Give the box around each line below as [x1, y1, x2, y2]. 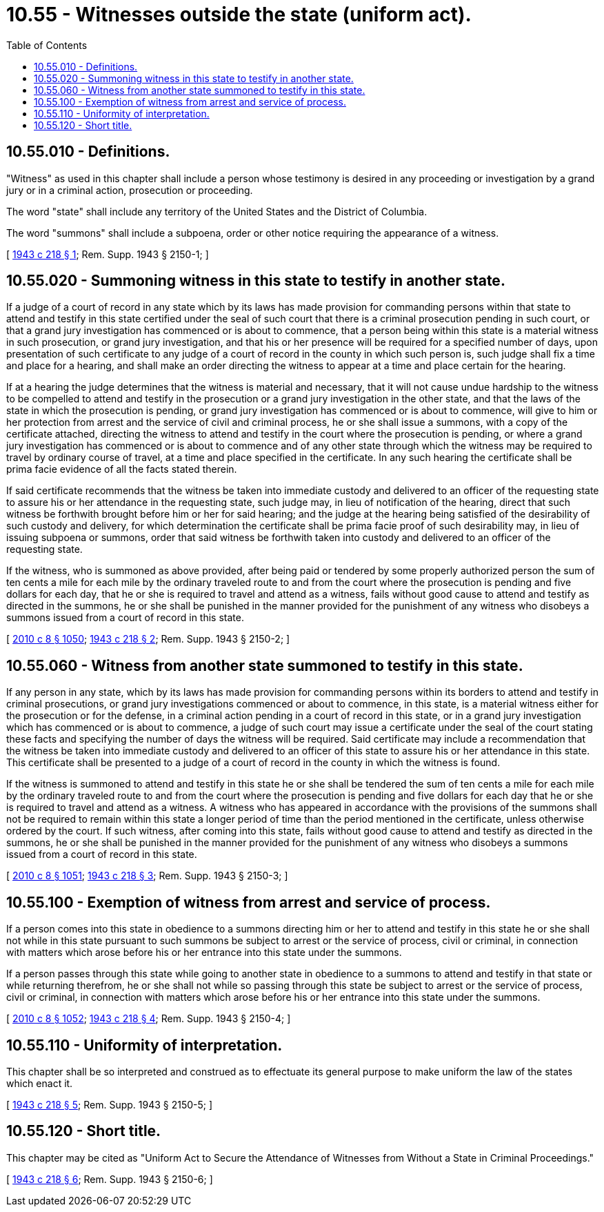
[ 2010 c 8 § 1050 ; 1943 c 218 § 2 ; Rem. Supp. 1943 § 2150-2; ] [6, 633, 290, 645]
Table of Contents [6, 39, 88, 51]
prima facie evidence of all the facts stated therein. [6, 463, 237, 476]
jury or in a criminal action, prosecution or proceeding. [6, 184, 253, 196]
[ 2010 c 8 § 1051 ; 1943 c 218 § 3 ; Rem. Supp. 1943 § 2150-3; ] [6, 870, 288, 882]
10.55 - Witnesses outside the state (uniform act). [6, 3, 472, 26]
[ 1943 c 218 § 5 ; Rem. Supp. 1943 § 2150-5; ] [6, 1098, 213, 1111]
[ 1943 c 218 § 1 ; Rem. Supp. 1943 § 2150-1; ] [6, 248, 209, 260]
